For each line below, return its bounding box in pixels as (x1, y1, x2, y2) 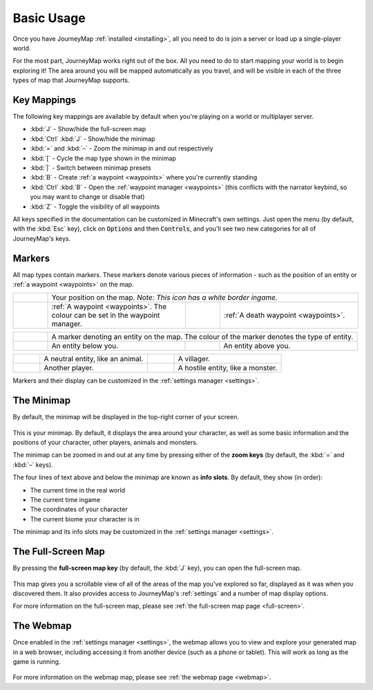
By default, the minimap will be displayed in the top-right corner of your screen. (12, 413, 240, 421)
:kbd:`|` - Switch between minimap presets (30, 163, 151, 172)
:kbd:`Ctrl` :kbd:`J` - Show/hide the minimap (30, 135, 155, 143)
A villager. (178, 354, 211, 364)
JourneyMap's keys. (12, 234, 71, 242)
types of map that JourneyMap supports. (12, 76, 130, 84)
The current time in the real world (30, 486, 126, 494)
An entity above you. (223, 341, 291, 351)
